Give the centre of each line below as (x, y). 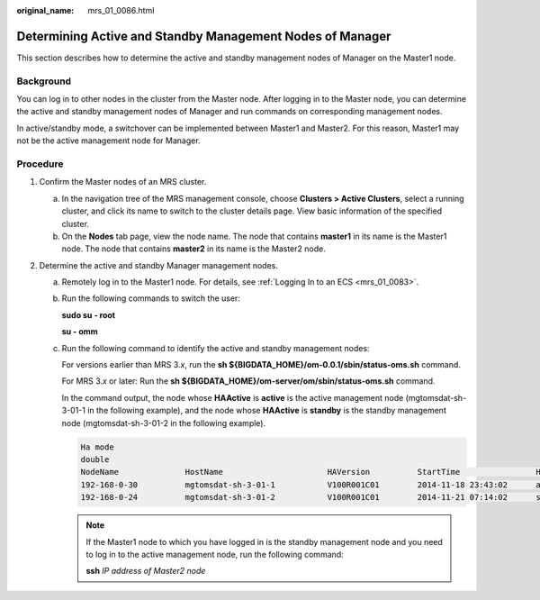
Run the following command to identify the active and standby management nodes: (216, 348)
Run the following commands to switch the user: (151, 298)
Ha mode (97, 447)
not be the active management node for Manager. (109, 141)
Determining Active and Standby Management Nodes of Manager (204, 36)
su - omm (80, 332)
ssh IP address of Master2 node (146, 571)
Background (44, 81)
